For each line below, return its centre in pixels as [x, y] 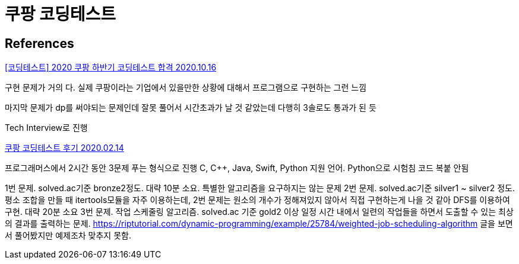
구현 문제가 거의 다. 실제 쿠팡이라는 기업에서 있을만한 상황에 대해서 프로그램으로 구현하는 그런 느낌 [186, 88]
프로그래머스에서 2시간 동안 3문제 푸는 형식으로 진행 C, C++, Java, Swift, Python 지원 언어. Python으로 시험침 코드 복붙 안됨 [237, 168]
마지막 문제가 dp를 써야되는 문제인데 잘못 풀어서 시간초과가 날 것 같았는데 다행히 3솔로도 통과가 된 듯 [191, 108]
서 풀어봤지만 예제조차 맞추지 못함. [68, 236]
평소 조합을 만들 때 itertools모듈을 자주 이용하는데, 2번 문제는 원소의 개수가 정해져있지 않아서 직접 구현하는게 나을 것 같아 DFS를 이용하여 [257, 200]
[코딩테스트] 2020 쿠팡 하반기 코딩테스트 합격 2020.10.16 [111, 67]
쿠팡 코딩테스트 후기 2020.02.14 [64, 148]
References [39, 43]
